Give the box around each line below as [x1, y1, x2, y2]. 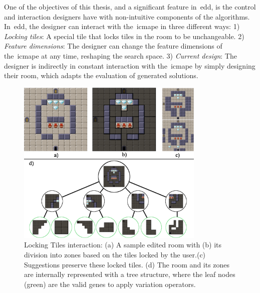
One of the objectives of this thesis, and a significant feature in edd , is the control [4, 2, 256, 12]
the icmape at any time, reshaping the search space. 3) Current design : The [4, 50, 237, 61]
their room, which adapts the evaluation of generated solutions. [4, 70, 198, 81]
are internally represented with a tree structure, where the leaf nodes [24, 269, 235, 279]
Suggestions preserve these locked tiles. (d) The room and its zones [24, 259, 230, 269]
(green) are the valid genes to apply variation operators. [24, 278, 196, 289]
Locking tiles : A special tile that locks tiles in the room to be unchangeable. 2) [4, 31, 244, 41]
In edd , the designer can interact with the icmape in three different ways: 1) [4, 21, 240, 32]
